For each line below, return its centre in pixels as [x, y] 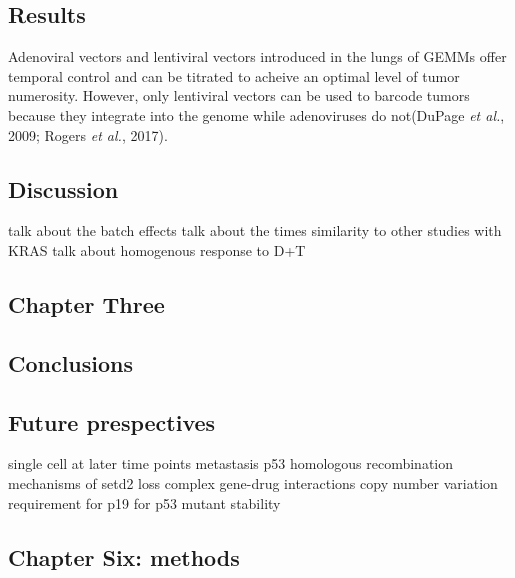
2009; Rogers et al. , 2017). [88, 134]
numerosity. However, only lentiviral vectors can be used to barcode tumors [239, 95]
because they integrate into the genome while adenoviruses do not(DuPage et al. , [256, 114]
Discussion [63, 188]
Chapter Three [86, 303]
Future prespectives [112, 421]
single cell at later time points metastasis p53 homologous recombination [231, 463]
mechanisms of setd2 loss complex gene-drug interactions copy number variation [253, 482]
